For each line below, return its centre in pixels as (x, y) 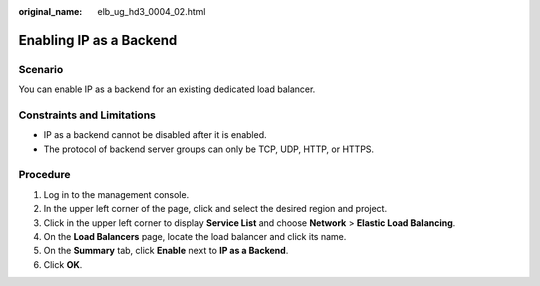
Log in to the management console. (116, 194)
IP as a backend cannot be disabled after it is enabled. (155, 135)
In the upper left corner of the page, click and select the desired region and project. (215, 209)
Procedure (44, 175)
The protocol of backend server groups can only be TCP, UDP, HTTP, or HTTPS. (209, 149)
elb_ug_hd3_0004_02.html (151, 11)
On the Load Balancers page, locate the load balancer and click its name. (195, 236)
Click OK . (63, 264)
